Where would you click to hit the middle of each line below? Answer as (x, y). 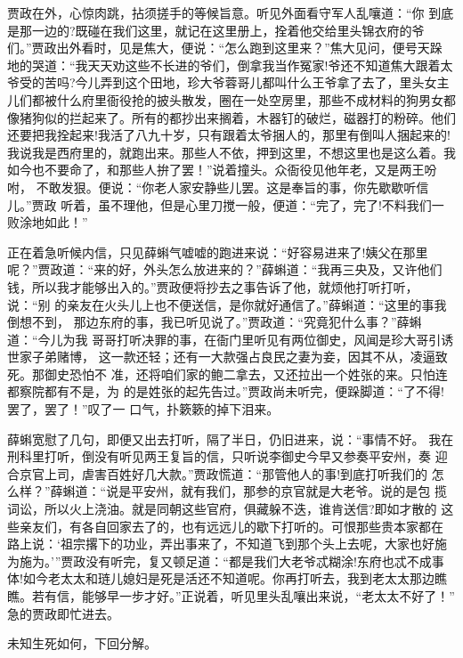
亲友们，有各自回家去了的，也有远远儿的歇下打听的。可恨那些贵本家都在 (231, 526)
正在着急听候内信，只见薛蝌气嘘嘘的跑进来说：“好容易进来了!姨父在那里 (218, 252)
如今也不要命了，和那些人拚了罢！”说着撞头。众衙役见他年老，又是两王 (216, 170)
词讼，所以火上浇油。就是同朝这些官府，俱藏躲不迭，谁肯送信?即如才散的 (222, 509)
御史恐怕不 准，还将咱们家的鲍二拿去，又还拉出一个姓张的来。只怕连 (246, 374)
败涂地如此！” (48, 222)
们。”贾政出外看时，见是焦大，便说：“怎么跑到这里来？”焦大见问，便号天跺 (225, 48)
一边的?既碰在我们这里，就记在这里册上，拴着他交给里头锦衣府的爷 (228, 30)
